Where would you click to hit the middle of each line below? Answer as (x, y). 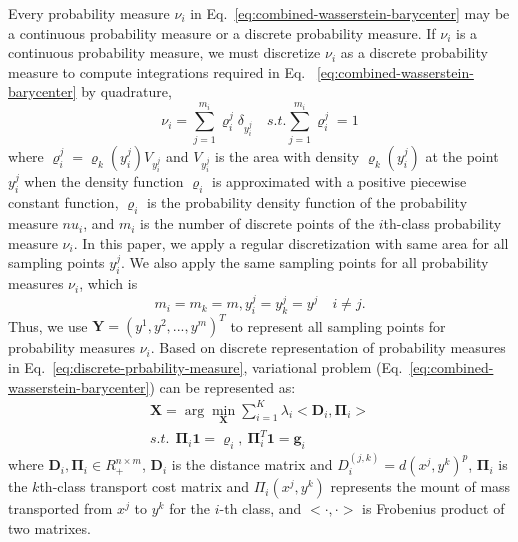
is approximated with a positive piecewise (339, 181)
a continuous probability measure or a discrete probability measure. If (222, 32)
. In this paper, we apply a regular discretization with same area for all (291, 242)
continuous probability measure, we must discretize (164, 52)
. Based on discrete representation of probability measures (328, 347)
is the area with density (287, 155)
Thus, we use (48, 325)
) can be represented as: (222, 386)
